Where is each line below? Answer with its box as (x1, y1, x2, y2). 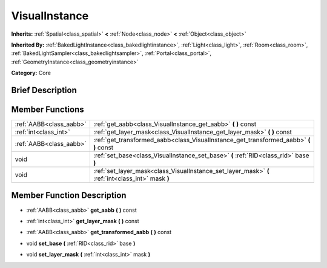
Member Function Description (11, 191, 127, 201)
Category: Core (11, 70, 51, 77)
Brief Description (11, 85, 77, 95)
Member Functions (11, 104, 84, 114)
